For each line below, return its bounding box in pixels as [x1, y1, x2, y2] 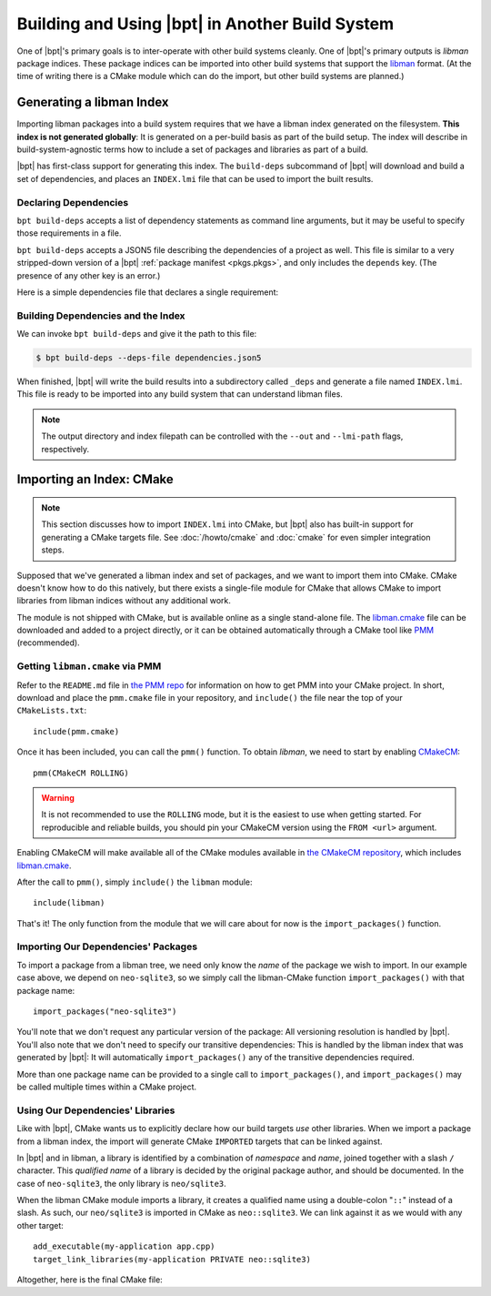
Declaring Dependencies [16, 196, 129, 208]
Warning [41, 792, 75, 803]
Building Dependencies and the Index [16, 309, 185, 322]
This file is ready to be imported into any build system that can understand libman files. [16, 389, 343, 400]
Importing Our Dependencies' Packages [16, 940, 198, 953]
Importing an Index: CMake [16, 471, 175, 487]
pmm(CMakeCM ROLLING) [33, 767, 129, 778]
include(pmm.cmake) [33, 726, 120, 736]
